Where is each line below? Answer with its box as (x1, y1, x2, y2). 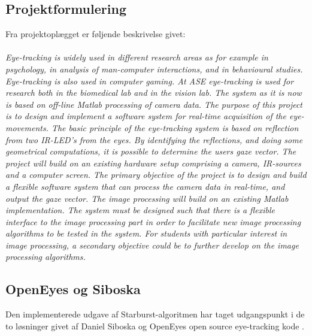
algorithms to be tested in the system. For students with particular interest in (5, 227, 287, 240)
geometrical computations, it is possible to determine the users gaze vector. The (5, 145, 296, 158)
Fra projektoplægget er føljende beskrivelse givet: (5, 28, 186, 40)
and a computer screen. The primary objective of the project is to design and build (5, 168, 307, 181)
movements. (5, 121, 49, 134)
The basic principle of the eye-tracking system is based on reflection (51, 121, 299, 134)
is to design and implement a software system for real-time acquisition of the (5, 110, 286, 122)
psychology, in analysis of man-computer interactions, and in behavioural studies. (5, 62, 303, 75)
